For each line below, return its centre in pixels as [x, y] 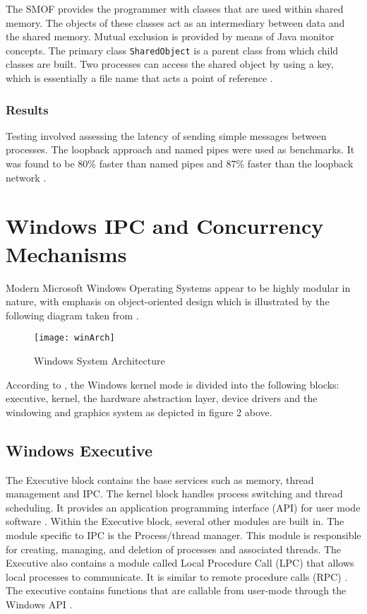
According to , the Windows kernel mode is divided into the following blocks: [173, 384]
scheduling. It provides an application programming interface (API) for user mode [183, 507]
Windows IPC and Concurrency [165, 226]
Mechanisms [66, 253]
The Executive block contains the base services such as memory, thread [160, 479]
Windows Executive [79, 450]
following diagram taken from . [72, 315]
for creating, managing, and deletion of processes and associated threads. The [174, 549]
